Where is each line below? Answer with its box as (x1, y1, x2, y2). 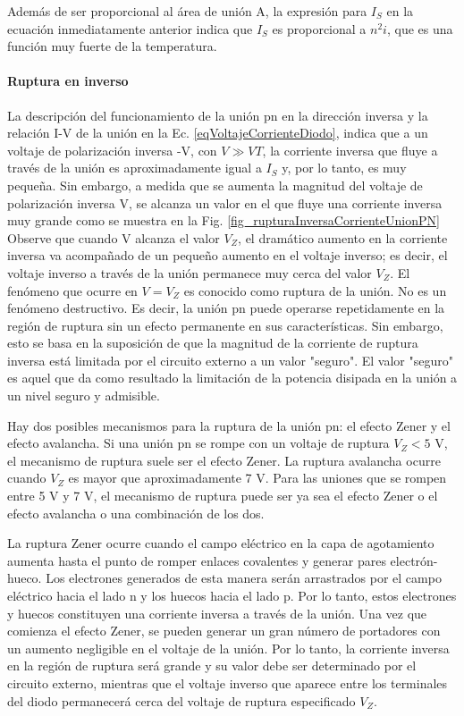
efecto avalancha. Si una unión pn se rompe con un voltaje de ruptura (7, 434, 390, 452)
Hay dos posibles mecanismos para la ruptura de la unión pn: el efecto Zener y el (7, 416, 451, 434)
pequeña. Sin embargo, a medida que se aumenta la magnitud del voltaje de (7, 175, 423, 194)
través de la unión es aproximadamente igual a (7, 158, 262, 177)
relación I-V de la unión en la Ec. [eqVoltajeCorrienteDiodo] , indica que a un (7, 123, 428, 142)
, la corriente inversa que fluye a (262, 140, 438, 159)
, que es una (386, 19, 453, 38)
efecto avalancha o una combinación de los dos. (7, 503, 265, 522)
